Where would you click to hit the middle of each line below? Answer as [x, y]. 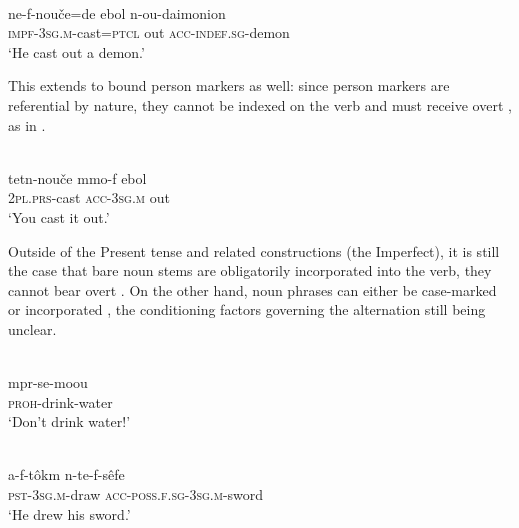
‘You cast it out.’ [59, 216]
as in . [27, 124]
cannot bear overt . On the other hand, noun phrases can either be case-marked [252, 289]
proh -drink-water [60, 401]
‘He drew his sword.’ [69, 513]
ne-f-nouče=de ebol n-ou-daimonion [117, 12]
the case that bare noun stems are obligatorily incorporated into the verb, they [250, 270]
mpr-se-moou [48, 382]
